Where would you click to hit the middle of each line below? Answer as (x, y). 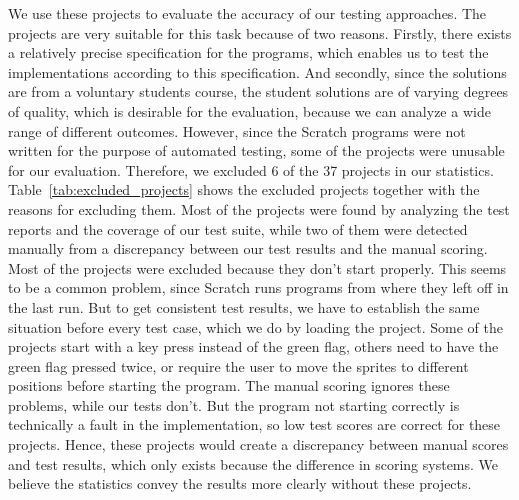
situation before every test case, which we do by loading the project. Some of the (255, 326)
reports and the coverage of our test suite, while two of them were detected (238, 228)
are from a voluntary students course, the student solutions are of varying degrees (258, 91)
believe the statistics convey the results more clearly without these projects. (240, 483)
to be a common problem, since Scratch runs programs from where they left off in (258, 287)
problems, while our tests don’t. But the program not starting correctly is (234, 404)
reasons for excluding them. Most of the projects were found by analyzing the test (259, 208)
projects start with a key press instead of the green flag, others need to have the (253, 346)
